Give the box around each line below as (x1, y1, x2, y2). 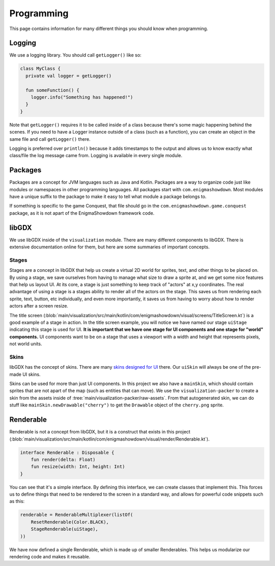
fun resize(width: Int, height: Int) (31, 464, 125, 470)
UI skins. (22, 371, 41, 377)
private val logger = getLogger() (25, 73, 112, 79)
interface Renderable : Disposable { (20, 449, 115, 455)
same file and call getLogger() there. (9, 136, 91, 142)
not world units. (9, 341, 42, 347)
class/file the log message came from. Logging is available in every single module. (9, 152, 183, 159)
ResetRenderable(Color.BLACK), (31, 519, 109, 525)
